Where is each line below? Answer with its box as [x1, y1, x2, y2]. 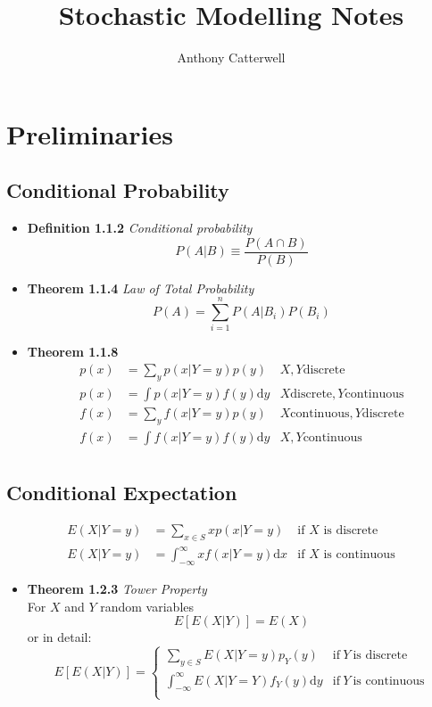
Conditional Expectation [6, 479, 237, 506]
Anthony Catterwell [177, 48, 286, 67]
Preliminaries [6, 115, 173, 152]
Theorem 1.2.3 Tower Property [27, 580, 207, 598]
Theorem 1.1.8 [27, 342, 119, 361]
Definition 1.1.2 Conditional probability [27, 218, 253, 237]
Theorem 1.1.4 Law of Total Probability [27, 278, 254, 297]
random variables [100, 596, 195, 615]
